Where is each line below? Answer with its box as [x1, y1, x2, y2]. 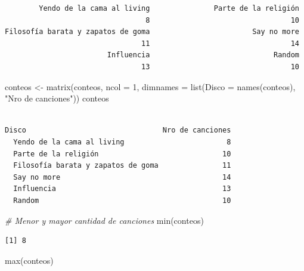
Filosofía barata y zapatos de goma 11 [13, 161, 231, 170]
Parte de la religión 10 [13, 149, 231, 158]
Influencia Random [107, 51, 299, 60]
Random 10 [13, 196, 231, 205]
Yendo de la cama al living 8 [13, 137, 231, 146]
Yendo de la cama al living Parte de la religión [39, 4, 299, 13]
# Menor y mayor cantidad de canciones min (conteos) [5, 214, 204, 226]
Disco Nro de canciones [5, 126, 231, 135]
